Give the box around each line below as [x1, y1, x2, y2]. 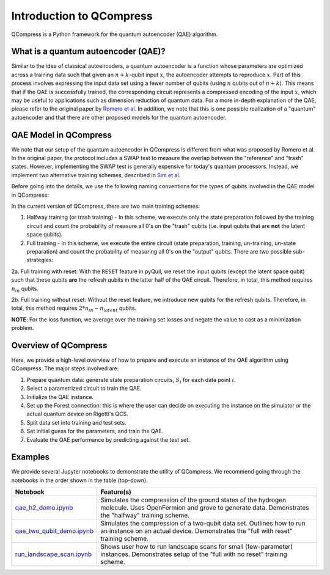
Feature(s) [100, 488, 131, 496]
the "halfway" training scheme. [100, 511, 189, 519]
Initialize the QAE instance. [26, 393, 94, 400]
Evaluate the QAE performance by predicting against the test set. [26, 436, 190, 443]
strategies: [26, 257, 54, 264]
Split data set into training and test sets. [26, 419, 127, 426]
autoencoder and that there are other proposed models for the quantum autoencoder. [11, 114, 227, 121]
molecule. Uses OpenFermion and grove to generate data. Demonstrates [100, 504, 309, 512]
